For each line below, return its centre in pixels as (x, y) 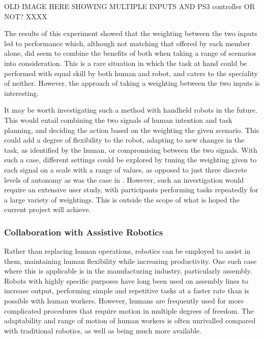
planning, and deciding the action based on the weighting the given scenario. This (132, 130)
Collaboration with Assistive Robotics (84, 232)
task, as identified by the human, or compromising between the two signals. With (131, 149)
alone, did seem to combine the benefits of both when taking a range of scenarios (130, 53)
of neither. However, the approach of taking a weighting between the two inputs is (132, 83)
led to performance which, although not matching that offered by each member (127, 43)
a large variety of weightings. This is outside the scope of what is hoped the (122, 199)
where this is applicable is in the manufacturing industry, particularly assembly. (128, 271)
